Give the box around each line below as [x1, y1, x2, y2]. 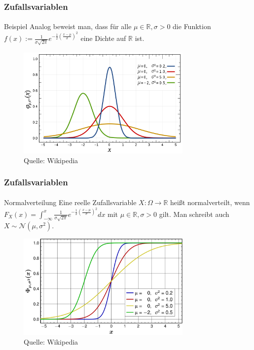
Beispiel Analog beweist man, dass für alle [4, 21, 132, 32]
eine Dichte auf [80, 33, 126, 43]
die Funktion [173, 21, 211, 32]
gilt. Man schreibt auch [159, 209, 229, 219]
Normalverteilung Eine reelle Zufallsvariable [4, 197, 137, 207]
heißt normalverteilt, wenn [170, 197, 250, 207]
